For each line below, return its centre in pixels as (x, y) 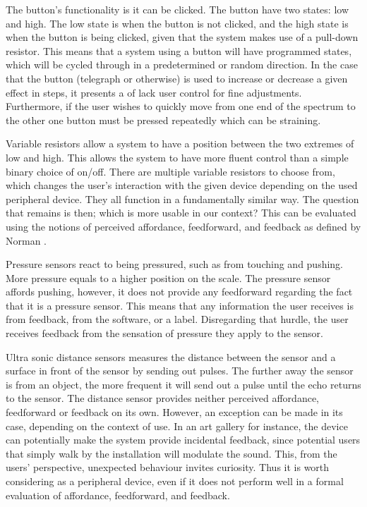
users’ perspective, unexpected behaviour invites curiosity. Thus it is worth (168, 467)
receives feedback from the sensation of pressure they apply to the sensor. (164, 333)
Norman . (26, 240)
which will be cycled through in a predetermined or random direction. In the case (182, 65)
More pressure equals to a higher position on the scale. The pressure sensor (168, 277)
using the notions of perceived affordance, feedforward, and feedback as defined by (183, 226)
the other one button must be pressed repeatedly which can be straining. (163, 120)
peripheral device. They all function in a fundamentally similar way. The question (182, 198)
